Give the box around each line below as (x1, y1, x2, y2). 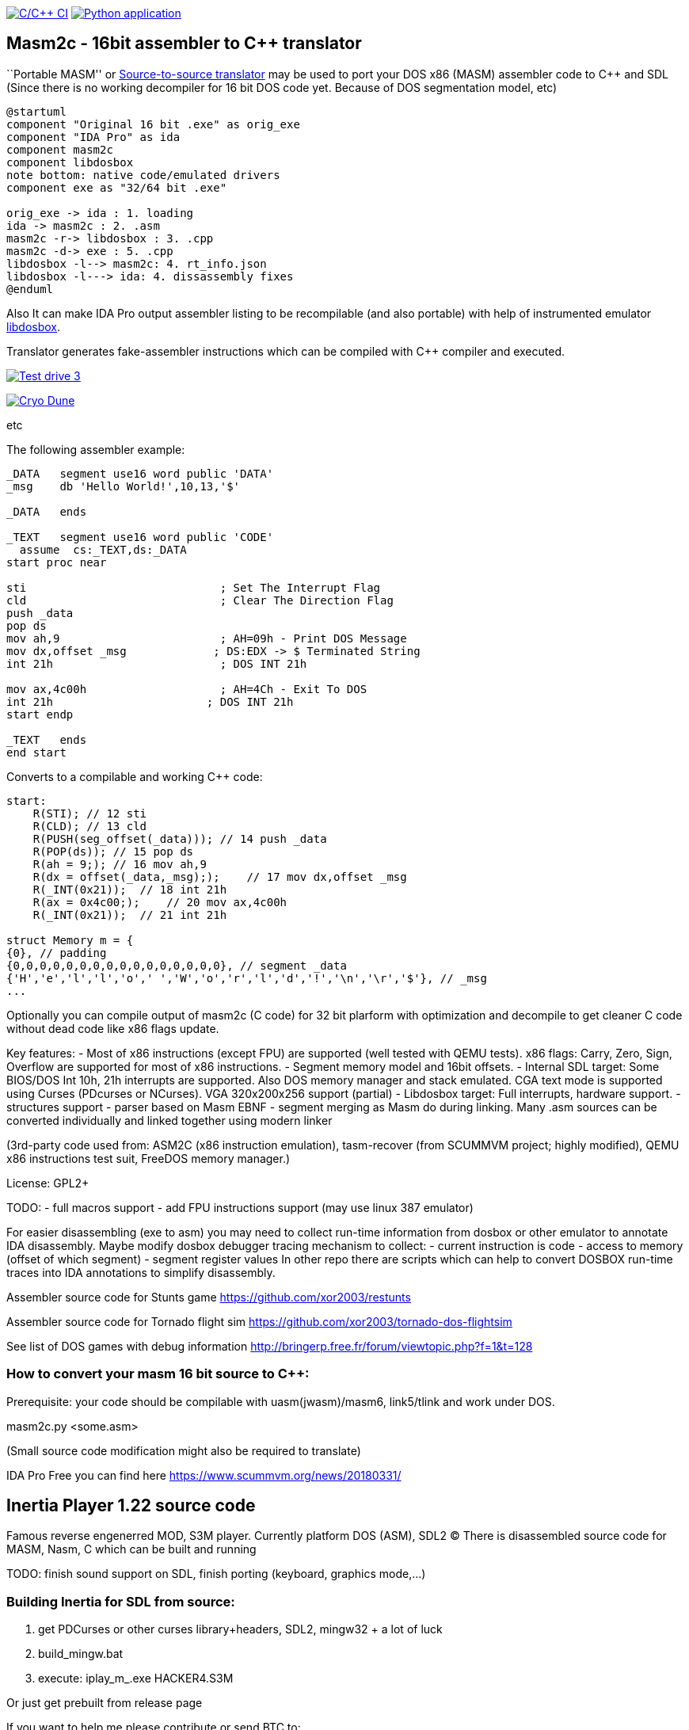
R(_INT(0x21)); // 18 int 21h (32, 882, 227, 896)
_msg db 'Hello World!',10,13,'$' (6, 479, 241, 493)
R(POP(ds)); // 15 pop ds (32, 844, 194, 858)
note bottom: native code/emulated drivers (6, 168, 280, 181)
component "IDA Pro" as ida (6, 130, 181, 143)
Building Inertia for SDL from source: (6, 1593, 235, 1610)
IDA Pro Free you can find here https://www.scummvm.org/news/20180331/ (6, 1468, 402, 1482)
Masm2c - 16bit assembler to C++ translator (6, 33, 362, 54)
